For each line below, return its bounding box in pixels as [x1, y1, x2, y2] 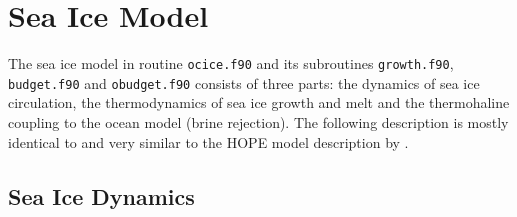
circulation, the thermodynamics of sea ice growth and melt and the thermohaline [8, 92, 510, 113]
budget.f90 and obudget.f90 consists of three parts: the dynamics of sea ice [8, 72, 480, 93]
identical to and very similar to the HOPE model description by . [8, 131, 409, 152]
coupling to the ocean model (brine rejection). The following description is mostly [8, 112, 509, 133]
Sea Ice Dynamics [8, 180, 195, 211]
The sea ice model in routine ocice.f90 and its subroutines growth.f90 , [8, 53, 454, 74]
